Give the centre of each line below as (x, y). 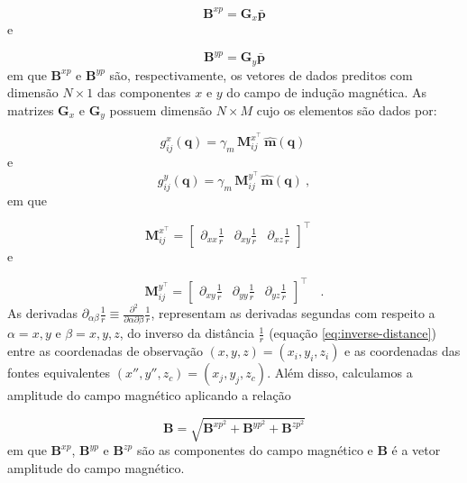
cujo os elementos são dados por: (347, 109)
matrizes (31, 109)
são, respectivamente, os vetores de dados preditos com (261, 74)
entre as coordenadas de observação (105, 351)
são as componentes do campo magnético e (255, 450)
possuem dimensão (161, 109)
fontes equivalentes (59, 373)
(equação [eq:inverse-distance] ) (353, 333)
